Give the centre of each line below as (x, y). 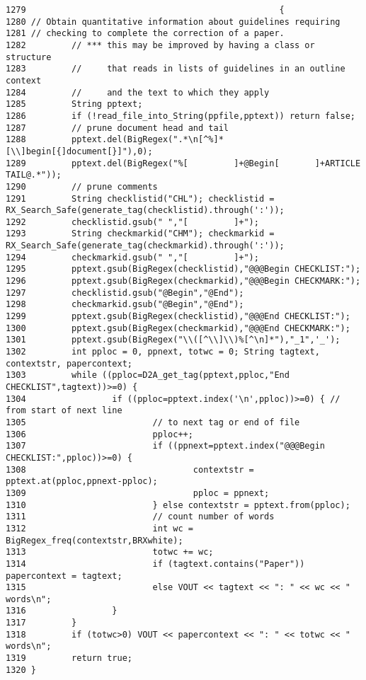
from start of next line (64, 411)
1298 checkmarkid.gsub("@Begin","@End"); (125, 305)
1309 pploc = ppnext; (138, 493)
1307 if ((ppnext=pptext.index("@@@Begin (166, 446)
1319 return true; (69, 658)
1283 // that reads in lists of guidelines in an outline (176, 69)
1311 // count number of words (140, 517)
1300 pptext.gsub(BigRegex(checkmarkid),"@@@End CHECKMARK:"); (178, 328)
